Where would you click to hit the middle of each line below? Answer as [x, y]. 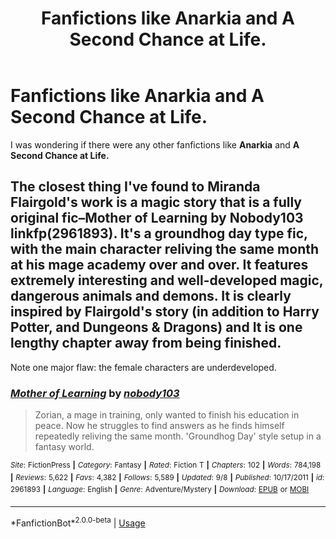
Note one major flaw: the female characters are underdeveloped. [143, 367]
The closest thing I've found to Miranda [135, 187]
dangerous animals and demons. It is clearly [151, 296]
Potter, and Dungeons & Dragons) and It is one [156, 327]
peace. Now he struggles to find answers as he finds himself [159, 426]
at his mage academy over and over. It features [159, 265]
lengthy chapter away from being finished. [146, 343]
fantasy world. [64, 447]
